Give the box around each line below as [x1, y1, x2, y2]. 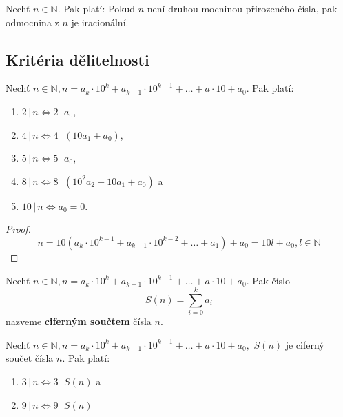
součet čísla [6, 351, 54, 365]
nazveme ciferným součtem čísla [6, 314, 152, 329]
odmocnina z [6, 14, 59, 29]
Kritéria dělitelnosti [6, 48, 149, 70]
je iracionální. [71, 14, 129, 29]
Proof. [6, 222, 31, 236]
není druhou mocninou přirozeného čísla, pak [147, 1, 337, 15]
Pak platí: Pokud [63, 1, 136, 15]
